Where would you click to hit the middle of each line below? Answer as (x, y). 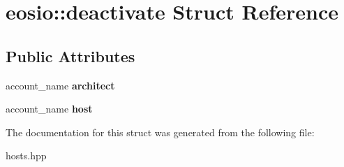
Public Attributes (70, 56)
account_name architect (60, 85)
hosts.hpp (26, 155)
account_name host (49, 109)
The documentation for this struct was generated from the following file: (160, 132)
